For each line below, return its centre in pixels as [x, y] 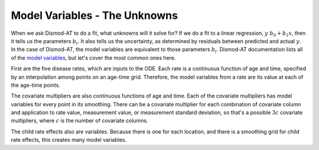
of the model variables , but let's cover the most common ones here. [94, 58]
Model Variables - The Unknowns [95, 15]
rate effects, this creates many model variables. [69, 140]
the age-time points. [35, 85]
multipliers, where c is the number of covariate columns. [79, 120]
